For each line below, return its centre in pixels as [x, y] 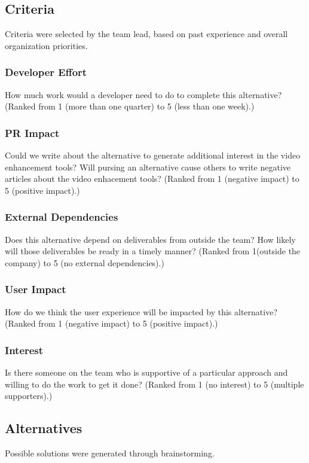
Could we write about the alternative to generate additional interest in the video [153, 155]
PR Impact [32, 132]
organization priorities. [46, 45]
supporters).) [29, 396]
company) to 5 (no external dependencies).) [85, 262]
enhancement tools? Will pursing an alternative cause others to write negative [148, 167]
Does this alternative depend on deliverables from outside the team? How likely [150, 239]
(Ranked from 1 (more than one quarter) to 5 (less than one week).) [130, 106]
